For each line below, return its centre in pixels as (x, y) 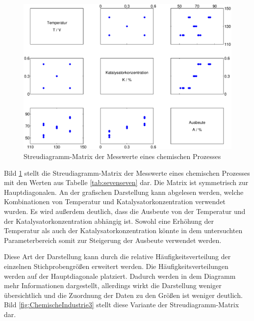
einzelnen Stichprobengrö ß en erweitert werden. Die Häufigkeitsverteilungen (116, 266)
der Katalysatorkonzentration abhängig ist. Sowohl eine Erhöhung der (109, 221)
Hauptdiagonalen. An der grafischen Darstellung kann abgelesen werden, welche (124, 192)
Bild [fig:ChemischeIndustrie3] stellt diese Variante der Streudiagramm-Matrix (122, 305)
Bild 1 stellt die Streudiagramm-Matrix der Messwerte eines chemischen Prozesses (127, 173)
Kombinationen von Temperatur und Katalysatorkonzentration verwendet (115, 201)
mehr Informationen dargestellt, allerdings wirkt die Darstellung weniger (113, 285)
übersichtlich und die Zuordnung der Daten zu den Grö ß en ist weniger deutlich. (123, 295)
